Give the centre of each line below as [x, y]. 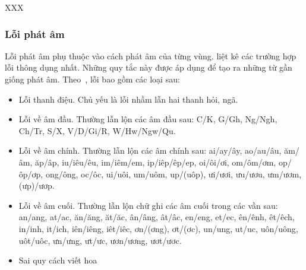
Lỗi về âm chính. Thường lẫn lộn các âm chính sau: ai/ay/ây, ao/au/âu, [150, 150]
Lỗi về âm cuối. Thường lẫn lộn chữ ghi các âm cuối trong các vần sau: [148, 205]
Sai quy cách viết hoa [58, 260]
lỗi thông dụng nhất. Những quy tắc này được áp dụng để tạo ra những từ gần [149, 67]
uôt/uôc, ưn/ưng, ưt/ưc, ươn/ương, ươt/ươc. [100, 240]
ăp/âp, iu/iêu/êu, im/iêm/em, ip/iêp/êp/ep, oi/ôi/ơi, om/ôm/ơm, [156, 162]
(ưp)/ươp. [37, 185]
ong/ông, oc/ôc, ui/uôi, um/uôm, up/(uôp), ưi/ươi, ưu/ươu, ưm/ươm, [173, 174]
